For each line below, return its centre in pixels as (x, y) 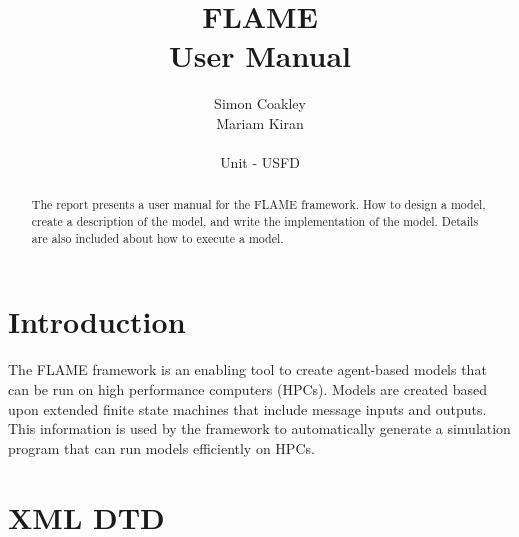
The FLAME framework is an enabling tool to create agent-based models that (247, 369)
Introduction (97, 321)
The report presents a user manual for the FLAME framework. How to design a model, (258, 204)
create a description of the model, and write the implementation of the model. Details (255, 221)
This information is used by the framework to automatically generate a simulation (259, 428)
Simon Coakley (260, 103)
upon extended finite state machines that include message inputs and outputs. (247, 408)
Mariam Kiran (260, 122)
